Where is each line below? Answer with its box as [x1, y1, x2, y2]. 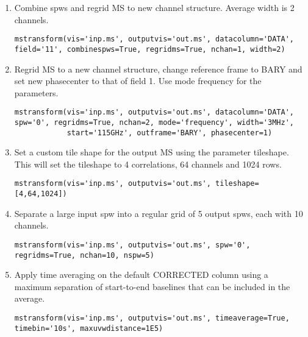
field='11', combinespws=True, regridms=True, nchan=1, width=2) [14, 44, 285, 54]
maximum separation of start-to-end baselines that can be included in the [14, 280, 290, 293]
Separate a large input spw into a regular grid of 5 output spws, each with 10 [14, 207, 303, 219]
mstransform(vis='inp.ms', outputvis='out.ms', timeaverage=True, [14, 314, 290, 323]
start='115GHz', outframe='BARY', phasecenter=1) [66, 128, 273, 137]
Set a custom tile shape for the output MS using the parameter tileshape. [14, 146, 289, 158]
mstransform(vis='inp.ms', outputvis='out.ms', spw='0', [14, 240, 251, 249]
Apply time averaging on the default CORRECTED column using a [14, 268, 268, 281]
